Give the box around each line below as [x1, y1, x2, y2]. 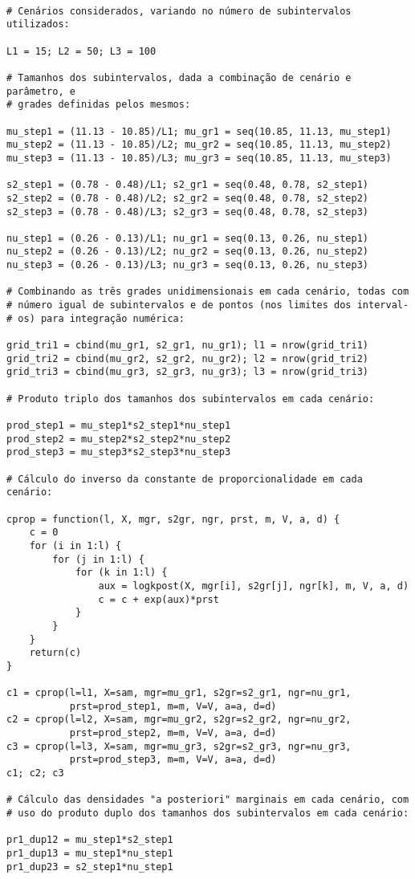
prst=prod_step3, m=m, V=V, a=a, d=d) [69, 754, 277, 766]
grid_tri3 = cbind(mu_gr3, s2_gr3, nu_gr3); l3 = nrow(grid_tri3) [6, 366, 369, 378]
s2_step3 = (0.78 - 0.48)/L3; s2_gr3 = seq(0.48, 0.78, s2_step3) [6, 206, 369, 218]
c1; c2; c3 [6, 767, 64, 779]
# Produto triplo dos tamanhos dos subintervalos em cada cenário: [6, 393, 375, 405]
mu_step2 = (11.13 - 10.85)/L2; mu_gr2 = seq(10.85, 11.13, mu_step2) [6, 139, 392, 151]
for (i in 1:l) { [29, 539, 122, 551]
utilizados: [6, 18, 70, 31]
